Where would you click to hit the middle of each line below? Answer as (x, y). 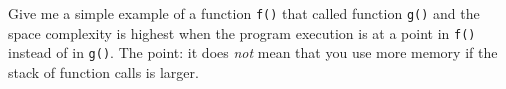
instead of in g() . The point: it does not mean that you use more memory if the (253, 52)
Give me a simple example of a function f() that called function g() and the (244, 13)
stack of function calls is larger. (103, 71)
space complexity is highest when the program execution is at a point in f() (242, 32)
